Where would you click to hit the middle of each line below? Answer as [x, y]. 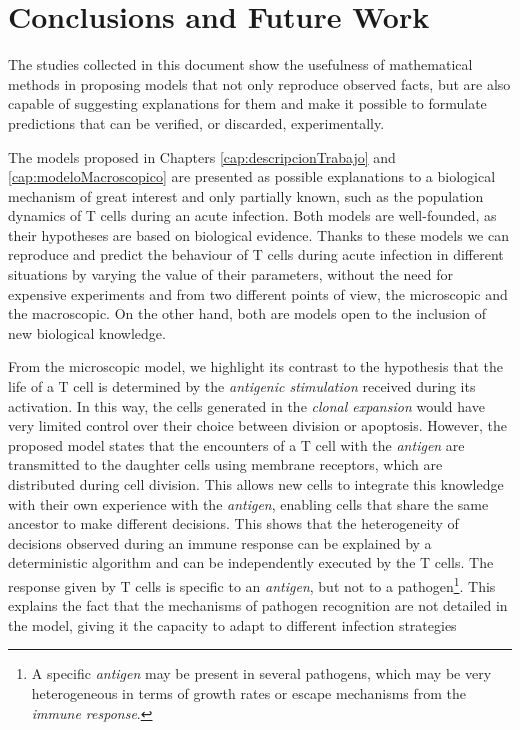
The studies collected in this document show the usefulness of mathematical [240, 64]
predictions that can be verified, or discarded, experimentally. [196, 122]
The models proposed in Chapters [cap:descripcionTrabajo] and [202, 156]
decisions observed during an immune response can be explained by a [220, 542]
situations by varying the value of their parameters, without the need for [230, 274]
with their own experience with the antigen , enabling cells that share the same [248, 503]
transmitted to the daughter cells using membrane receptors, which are [225, 464]
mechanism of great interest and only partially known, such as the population [246, 195]
